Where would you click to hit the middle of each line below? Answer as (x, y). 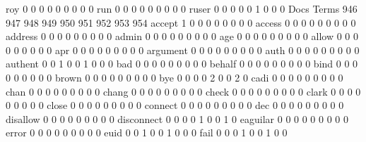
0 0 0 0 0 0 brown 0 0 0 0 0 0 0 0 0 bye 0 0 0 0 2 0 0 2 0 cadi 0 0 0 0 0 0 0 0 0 (175, 77)
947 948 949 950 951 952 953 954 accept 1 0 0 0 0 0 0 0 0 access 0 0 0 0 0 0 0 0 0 (181, 22)
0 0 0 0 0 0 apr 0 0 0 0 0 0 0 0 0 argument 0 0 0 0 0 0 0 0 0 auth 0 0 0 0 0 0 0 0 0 (183, 50)
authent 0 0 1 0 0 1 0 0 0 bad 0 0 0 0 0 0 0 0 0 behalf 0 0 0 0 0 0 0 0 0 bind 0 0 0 (182, 64)
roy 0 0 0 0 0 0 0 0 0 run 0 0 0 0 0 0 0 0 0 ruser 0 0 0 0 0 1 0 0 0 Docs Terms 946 (182, 8)
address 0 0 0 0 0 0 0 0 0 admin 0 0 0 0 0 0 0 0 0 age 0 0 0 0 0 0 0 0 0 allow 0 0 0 (182, 36)
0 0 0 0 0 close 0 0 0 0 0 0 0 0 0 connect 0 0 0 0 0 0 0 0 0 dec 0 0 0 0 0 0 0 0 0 (175, 105)
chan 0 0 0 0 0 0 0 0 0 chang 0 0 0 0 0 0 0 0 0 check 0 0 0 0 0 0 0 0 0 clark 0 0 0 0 (183, 91)
